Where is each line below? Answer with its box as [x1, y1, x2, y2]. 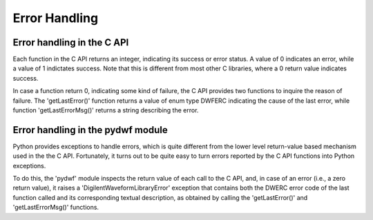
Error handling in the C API [12, 37, 129, 48]
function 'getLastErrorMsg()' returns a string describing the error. [12, 106, 199, 114]
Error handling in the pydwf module [12, 124, 169, 136]
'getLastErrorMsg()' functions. [12, 203, 99, 212]
